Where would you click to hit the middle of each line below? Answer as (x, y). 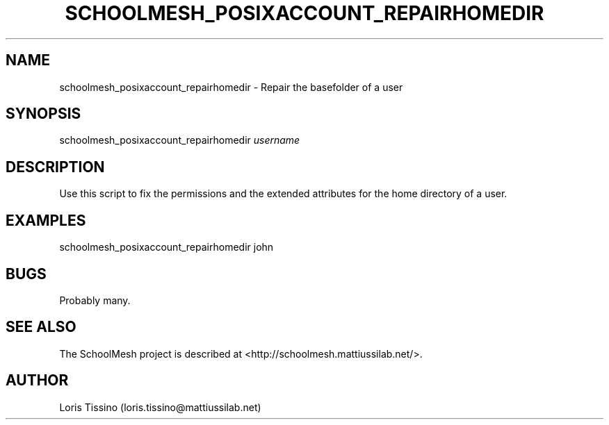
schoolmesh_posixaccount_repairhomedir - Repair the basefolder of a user (231, 87)
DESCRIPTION (55, 167)
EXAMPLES (46, 220)
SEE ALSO (41, 327)
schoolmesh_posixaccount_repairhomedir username (180, 140)
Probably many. (95, 300)
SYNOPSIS (43, 114)
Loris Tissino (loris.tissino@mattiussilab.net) (160, 407)
